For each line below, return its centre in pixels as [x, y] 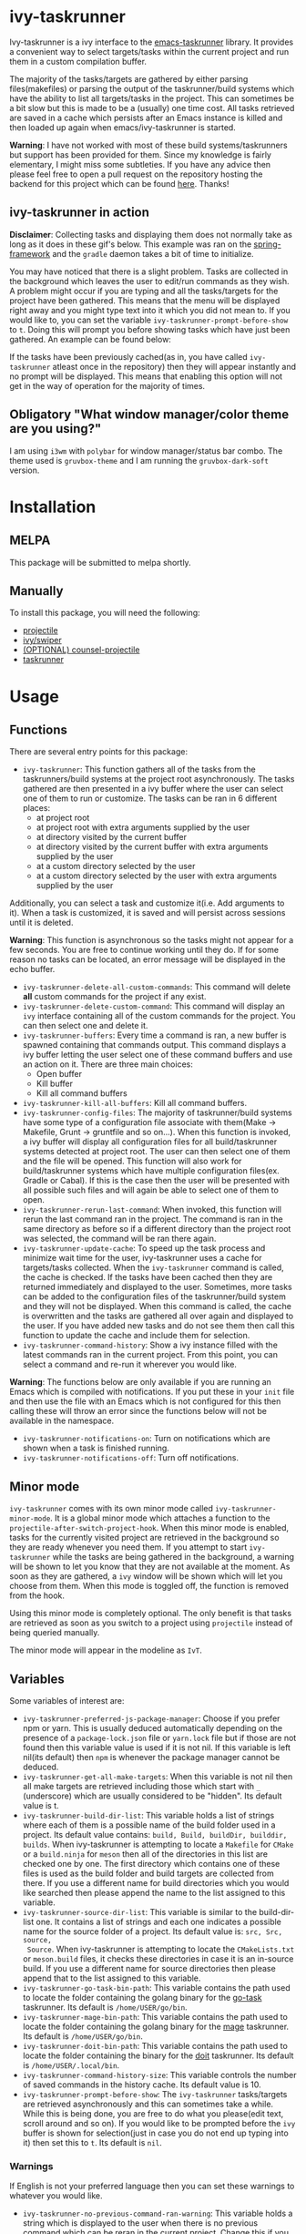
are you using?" [56, 429]
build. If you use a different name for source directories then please [149, 1968]
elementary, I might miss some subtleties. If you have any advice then [140, 164]
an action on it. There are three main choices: [107, 1064]
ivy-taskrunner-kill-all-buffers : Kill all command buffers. [135, 1103]
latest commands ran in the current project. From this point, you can [150, 1355]
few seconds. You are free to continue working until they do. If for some [144, 950]
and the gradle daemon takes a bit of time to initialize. [153, 253]
